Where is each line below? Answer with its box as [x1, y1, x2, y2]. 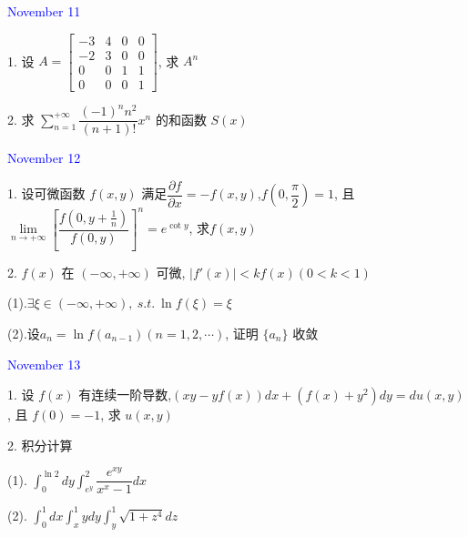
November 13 [7, 354, 81, 373]
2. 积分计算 [7, 435, 73, 454]
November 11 [7, 2, 81, 20]
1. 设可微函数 [7, 184, 86, 203]
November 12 [7, 148, 81, 167]
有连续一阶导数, [78, 385, 172, 404]
